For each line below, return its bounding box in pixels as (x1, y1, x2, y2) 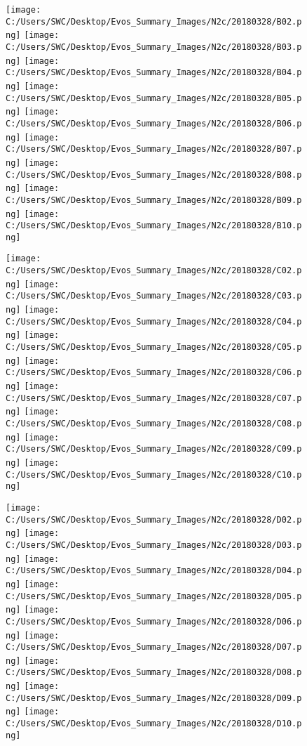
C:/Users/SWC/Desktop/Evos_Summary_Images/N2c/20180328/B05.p (6, 93, 302, 103)
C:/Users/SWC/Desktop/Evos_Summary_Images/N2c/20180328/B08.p (6, 169, 302, 180)
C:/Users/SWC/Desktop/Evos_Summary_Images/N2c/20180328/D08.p (6, 667, 302, 678)
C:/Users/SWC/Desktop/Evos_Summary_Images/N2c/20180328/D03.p (6, 539, 302, 550)
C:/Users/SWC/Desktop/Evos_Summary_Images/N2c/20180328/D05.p (6, 591, 302, 601)
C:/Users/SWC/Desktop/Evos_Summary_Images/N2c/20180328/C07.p (6, 393, 302, 403)
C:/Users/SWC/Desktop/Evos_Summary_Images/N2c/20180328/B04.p (6, 67, 302, 78)
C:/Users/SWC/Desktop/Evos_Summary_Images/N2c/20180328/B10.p (6, 221, 302, 231)
